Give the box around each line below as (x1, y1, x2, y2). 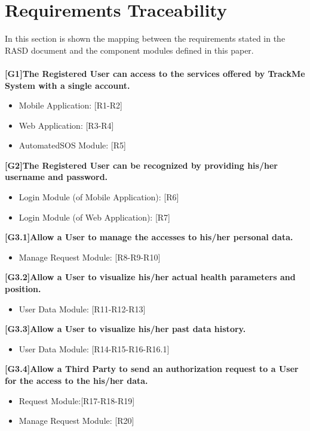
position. (5, 283, 41, 295)
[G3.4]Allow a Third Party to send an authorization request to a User (5, 362, 299, 375)
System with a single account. (5, 79, 130, 91)
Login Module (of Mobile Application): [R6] (19, 191, 179, 203)
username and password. (5, 170, 108, 183)
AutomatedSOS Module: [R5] (19, 139, 126, 151)
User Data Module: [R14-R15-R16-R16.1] (19, 342, 170, 355)
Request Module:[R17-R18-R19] (19, 394, 135, 407)
